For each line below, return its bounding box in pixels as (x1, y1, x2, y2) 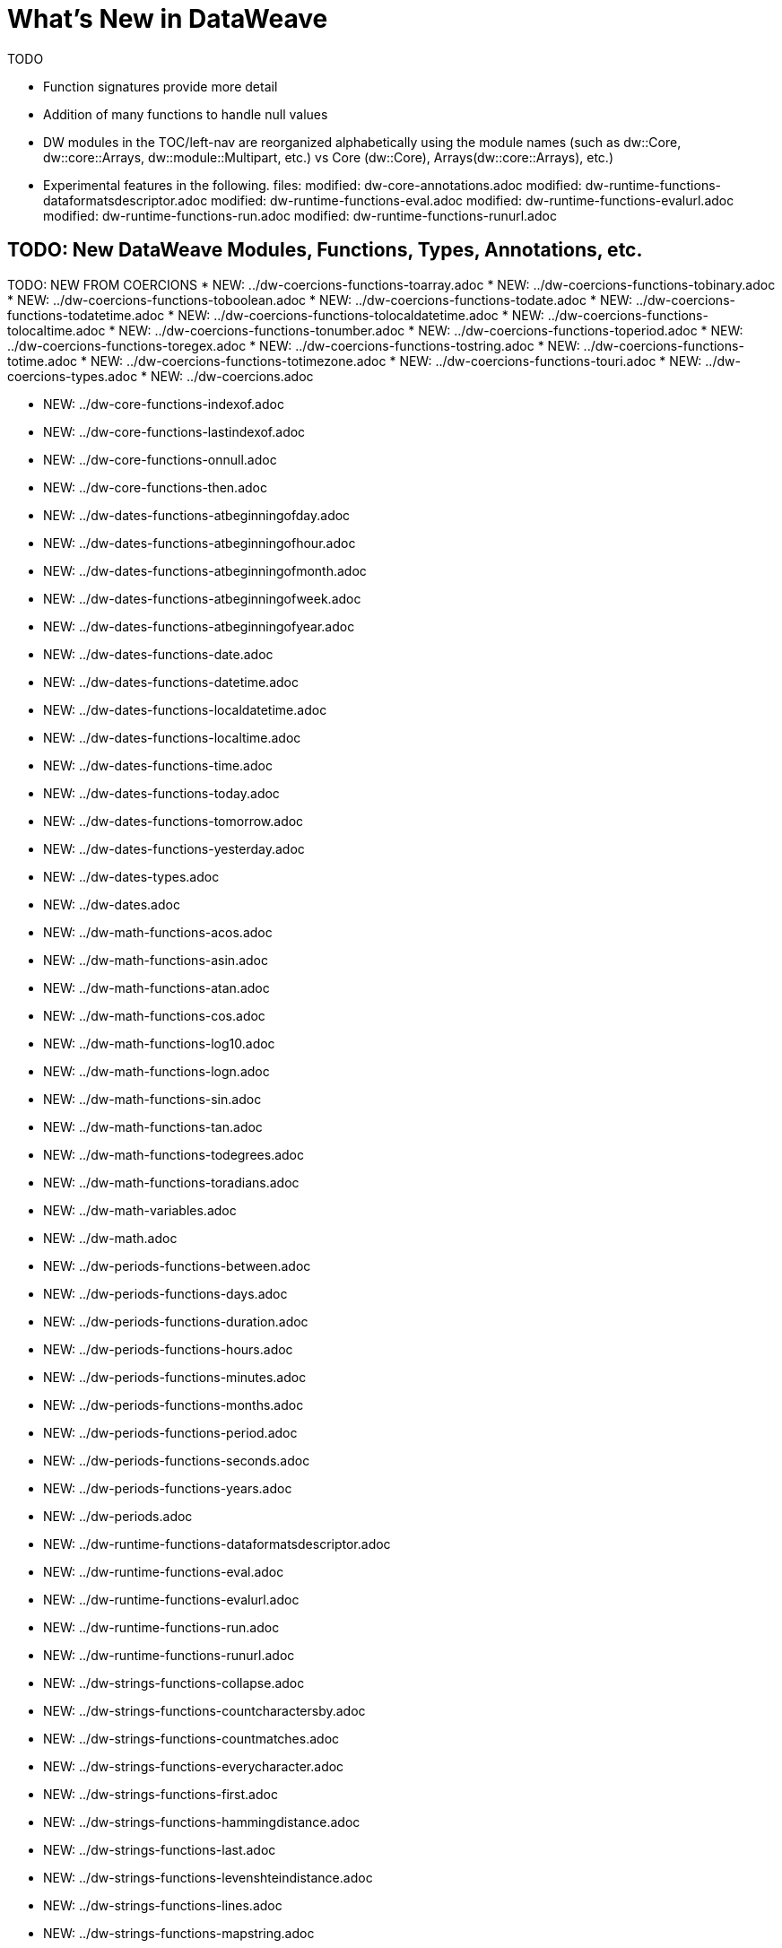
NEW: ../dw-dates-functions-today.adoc (43, 785, 280, 801)
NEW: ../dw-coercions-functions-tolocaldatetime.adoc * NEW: (178, 307, 544, 323)
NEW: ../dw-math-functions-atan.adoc (43, 979, 270, 996)
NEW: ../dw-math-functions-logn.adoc (43, 1063, 270, 1079)
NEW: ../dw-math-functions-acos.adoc (43, 924, 273, 940)
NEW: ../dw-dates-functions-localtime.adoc (43, 729, 301, 745)
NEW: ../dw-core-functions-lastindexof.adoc (43, 423, 306, 439)
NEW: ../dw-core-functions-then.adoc (43, 479, 267, 495)
